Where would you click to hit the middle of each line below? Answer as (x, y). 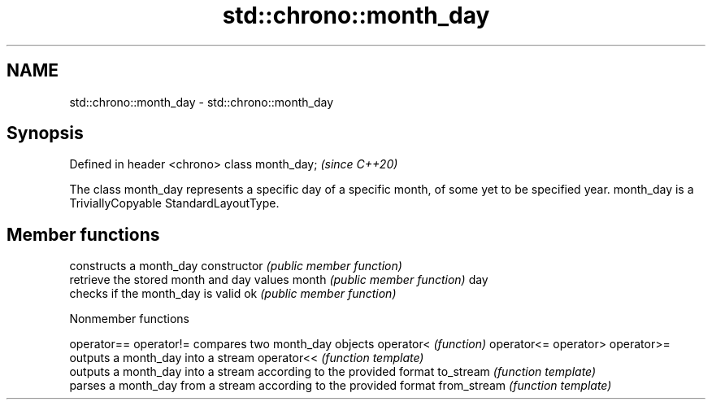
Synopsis (45, 133)
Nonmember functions (129, 319)
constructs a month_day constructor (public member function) (236, 266)
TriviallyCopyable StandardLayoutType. (174, 203)
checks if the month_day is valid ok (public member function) (233, 294)
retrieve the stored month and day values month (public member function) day (279, 280)
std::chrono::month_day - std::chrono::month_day (202, 102)
